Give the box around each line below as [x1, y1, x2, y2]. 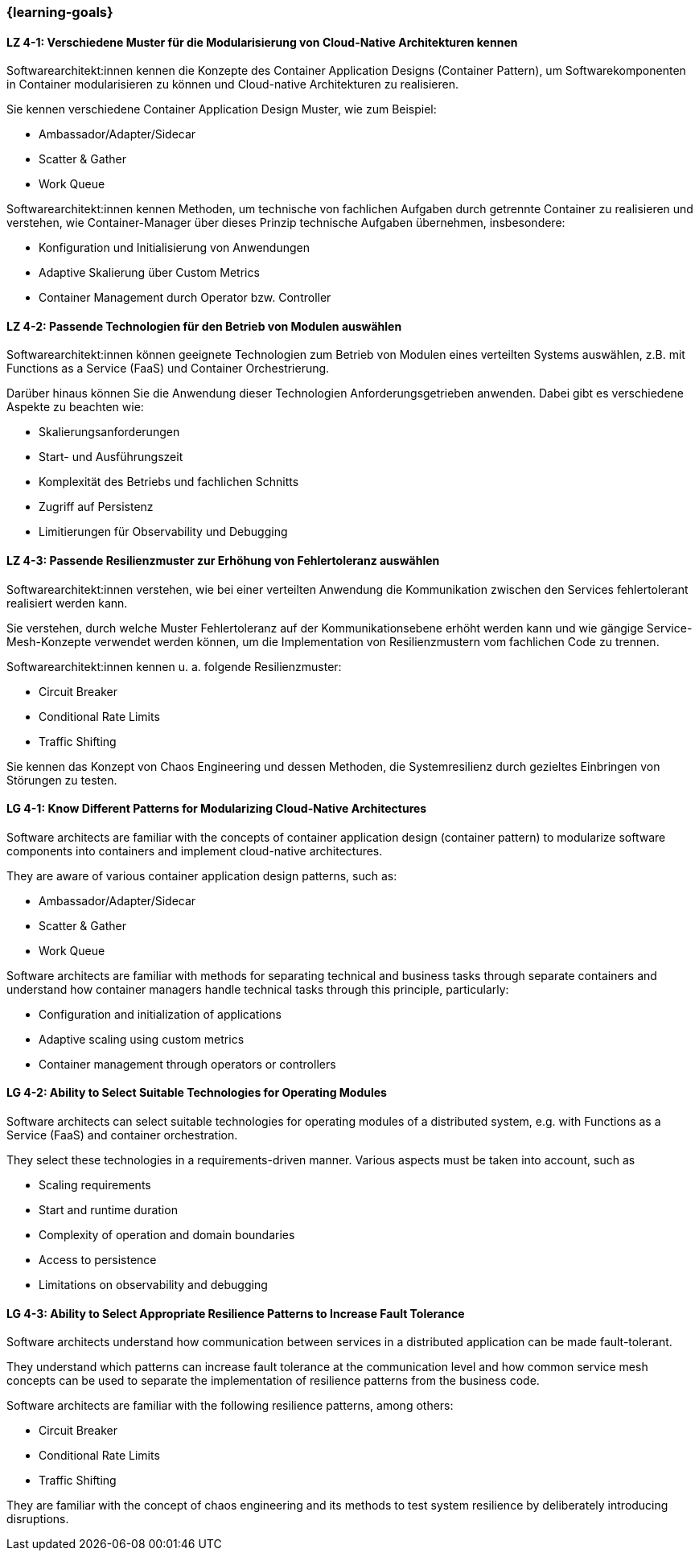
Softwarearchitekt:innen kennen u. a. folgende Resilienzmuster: [6, 659, 342, 673]
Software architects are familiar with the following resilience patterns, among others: [6, 1398, 454, 1413]
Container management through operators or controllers [39, 1057, 336, 1071]
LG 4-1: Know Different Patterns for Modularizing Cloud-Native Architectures [6, 801, 427, 816]
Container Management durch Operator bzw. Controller [39, 290, 331, 305]
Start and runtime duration [39, 1203, 178, 1217]
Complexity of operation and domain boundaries [39, 1228, 295, 1242]
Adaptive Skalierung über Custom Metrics [39, 266, 260, 280]
